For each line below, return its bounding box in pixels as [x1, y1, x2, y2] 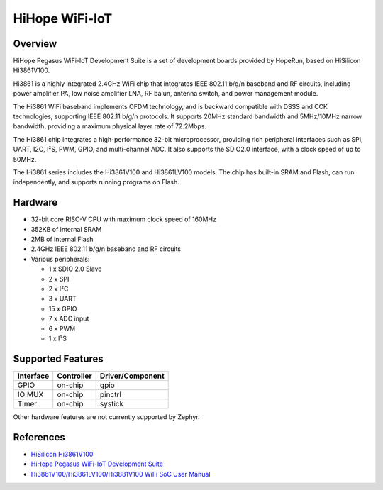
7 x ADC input [48, 314, 89, 323]
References [13, 431, 65, 443]
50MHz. [13, 155, 37, 163]
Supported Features [13, 352, 104, 364]
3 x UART [48, 294, 77, 303]
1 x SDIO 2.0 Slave [48, 265, 102, 273]
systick [99, 399, 124, 408]
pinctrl [99, 389, 122, 399]
